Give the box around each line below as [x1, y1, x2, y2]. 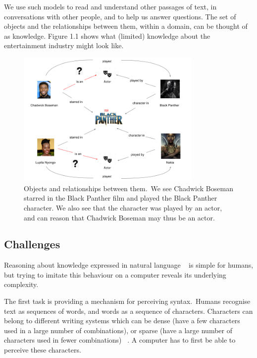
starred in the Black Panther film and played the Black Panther [24, 193, 217, 203]
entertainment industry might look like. [4, 40, 124, 51]
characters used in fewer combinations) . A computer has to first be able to [4, 335, 236, 345]
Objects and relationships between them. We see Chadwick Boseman [24, 183, 233, 193]
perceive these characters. [4, 345, 81, 355]
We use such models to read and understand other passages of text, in [4, 1, 217, 11]
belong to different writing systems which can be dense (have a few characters [4, 315, 240, 326]
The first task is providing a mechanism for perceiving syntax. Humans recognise [4, 296, 251, 306]
